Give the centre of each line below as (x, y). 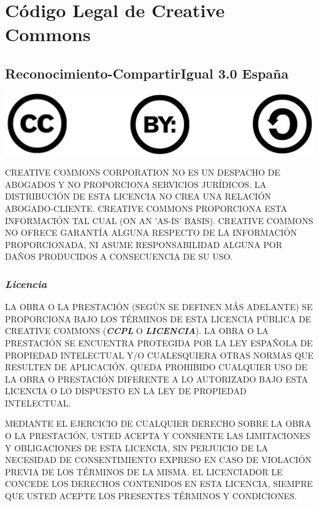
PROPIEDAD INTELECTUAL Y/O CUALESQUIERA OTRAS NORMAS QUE (159, 355)
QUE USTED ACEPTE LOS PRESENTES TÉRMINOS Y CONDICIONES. (151, 496)
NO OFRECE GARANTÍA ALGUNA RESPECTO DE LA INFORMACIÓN (151, 232)
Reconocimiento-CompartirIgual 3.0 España (147, 73)
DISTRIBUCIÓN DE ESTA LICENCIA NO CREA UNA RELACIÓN (138, 196)
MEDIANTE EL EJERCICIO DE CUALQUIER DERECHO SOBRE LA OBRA (158, 423)
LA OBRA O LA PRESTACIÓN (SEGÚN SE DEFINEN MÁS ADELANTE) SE (159, 307)
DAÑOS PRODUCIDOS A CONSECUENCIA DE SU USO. (119, 256)
